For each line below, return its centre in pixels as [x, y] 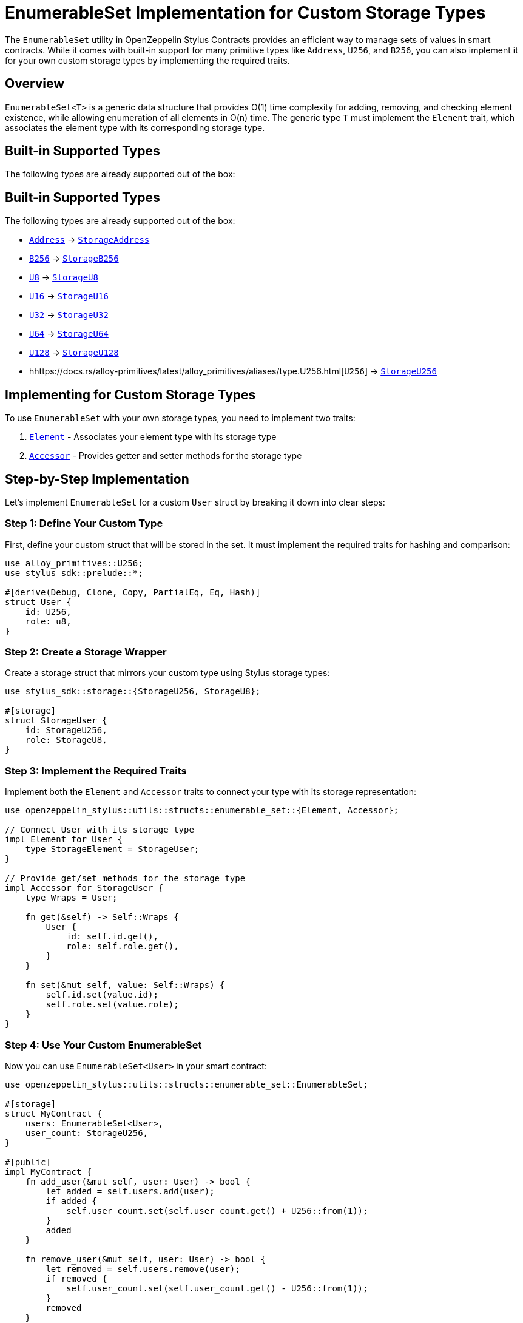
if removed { [76, 1278]
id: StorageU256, [66, 730]
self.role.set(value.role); [112, 1005]
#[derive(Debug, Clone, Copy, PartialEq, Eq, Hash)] [133, 592]
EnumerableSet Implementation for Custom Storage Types [245, 13]
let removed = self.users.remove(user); [143, 1269]
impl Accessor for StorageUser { [84, 888]
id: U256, [48, 611]
